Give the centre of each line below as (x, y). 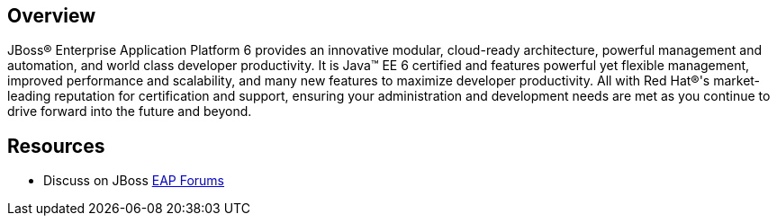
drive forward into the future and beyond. (130, 111)
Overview (52, 16)
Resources (56, 146)
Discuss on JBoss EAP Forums (134, 181)
